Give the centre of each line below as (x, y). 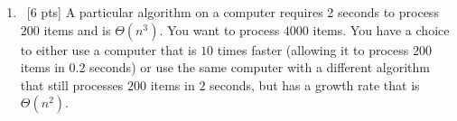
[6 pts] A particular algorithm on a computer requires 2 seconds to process (233, 12)
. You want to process (219, 29)
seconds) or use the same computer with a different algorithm (260, 67)
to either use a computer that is (108, 49)
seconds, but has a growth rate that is (315, 84)
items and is (77, 29)
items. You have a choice (381, 29)
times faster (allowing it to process (313, 49)
